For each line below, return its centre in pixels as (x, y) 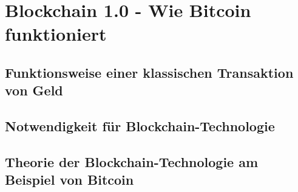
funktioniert (56, 34)
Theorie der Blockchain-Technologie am (132, 161)
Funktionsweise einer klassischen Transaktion (149, 72)
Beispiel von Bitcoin (69, 180)
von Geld (34, 90)
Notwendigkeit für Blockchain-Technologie (140, 126)
